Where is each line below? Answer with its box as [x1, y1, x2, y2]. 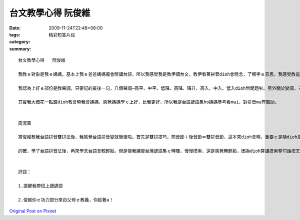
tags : [9, 31, 20, 37]
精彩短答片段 [48, 31, 75, 37]
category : [9, 39, 30, 45]
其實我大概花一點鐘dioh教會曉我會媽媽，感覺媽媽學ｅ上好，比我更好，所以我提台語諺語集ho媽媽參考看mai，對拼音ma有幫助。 [18, 99, 279, 105]
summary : [9, 45, 31, 52]
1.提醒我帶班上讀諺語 [18, 183, 63, 189]
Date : [9, 25, 21, 31]
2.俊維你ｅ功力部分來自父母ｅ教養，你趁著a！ [18, 197, 114, 203]
